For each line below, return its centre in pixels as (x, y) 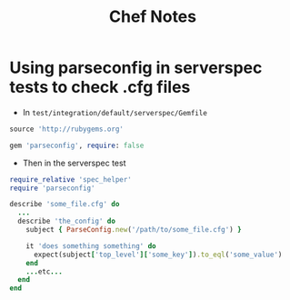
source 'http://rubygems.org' (67, 129)
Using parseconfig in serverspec (136, 68)
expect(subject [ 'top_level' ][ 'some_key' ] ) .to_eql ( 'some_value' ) (158, 255)
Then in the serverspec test (74, 163)
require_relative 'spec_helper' (70, 179)
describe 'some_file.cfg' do (65, 205)
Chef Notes (153, 17)
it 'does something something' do (91, 246)
